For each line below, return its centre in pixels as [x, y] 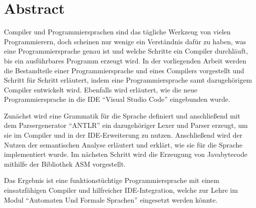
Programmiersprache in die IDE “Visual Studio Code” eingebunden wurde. [117, 99]
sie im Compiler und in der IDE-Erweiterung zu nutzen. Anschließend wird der [123, 135]
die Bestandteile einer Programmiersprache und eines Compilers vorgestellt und [124, 70]
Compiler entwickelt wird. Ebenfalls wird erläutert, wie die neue [101, 89]
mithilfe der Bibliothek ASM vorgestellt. [65, 163]
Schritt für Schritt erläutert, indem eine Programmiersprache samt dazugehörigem [128, 80]
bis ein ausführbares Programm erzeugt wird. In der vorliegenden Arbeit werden [125, 60]
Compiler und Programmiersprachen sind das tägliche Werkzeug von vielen [117, 32]
